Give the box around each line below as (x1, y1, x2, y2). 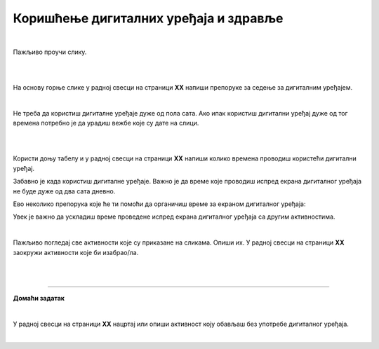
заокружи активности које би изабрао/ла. (13, 248, 139, 256)
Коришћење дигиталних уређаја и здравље (13, 11, 284, 26)
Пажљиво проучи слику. (13, 48, 87, 56)
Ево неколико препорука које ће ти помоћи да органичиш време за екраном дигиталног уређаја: (13, 200, 306, 208)
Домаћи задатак (13, 294, 65, 302)
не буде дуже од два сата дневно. (13, 186, 116, 196)
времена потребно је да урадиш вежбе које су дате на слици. (13, 119, 199, 128)
